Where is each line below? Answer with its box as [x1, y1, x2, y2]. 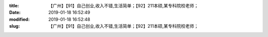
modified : [9, 16, 30, 22]
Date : [9, 10, 21, 16]
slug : [9, 23, 20, 29]
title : [9, 3, 19, 8]
